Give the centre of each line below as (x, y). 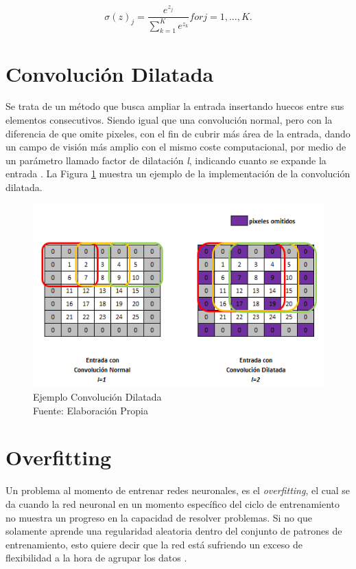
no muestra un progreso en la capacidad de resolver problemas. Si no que (159, 517)
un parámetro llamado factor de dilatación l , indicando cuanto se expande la (166, 160)
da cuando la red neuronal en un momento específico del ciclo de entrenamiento (173, 503)
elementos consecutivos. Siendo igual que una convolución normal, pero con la (169, 120)
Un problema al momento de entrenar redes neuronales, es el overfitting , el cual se (178, 490)
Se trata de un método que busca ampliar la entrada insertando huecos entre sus (175, 106)
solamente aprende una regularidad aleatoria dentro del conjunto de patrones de (174, 531)
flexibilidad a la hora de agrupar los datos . (96, 558)
